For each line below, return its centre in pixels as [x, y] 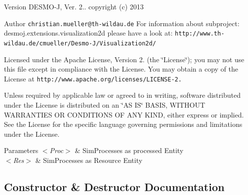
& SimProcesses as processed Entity [129, 150]
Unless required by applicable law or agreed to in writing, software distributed [122, 95]
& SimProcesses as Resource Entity [89, 160]
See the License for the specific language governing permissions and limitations [123, 124]
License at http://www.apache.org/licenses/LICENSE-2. [93, 78]
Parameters [21, 150]
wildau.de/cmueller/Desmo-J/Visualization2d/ [80, 43]
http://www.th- [200, 34]
